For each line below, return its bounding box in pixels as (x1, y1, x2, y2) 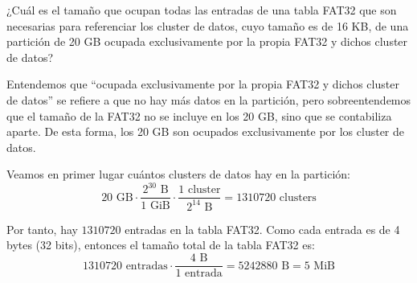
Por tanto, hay (6, 220, 78, 237)
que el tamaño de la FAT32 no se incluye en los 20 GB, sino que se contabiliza (6, 107, 392, 124)
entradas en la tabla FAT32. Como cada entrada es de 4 (125, 220, 400, 237)
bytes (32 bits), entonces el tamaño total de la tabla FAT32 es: (6, 236, 315, 253)
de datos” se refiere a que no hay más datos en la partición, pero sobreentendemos (6, 91, 411, 108)
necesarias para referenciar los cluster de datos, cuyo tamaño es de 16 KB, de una (6, 17, 409, 34)
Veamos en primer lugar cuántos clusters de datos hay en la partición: (6, 166, 350, 183)
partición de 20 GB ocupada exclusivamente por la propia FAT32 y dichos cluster (6, 33, 408, 50)
